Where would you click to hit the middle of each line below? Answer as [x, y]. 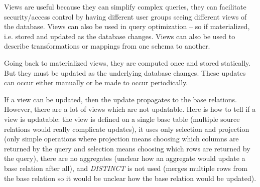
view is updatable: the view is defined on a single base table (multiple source [122, 119]
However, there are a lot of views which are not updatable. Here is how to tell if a [130, 109]
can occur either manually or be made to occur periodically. [96, 82]
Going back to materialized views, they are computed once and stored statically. [127, 62]
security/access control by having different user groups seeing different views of [125, 16]
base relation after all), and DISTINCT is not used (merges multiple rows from [126, 168]
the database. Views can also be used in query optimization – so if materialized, [127, 26]
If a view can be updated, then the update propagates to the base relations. [120, 99]
